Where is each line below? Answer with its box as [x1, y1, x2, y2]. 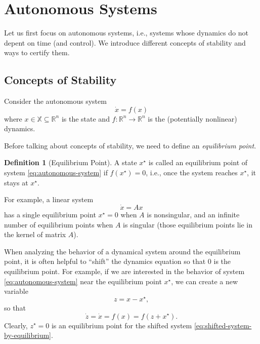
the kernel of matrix [4, 229, 66, 240]
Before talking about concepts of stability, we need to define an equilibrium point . [4, 140, 256, 150]
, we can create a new [171, 276, 238, 286]
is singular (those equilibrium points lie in [123, 219, 253, 230]
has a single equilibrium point [4, 209, 96, 220]
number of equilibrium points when [4, 219, 113, 230]
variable [4, 286, 28, 296]
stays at [4, 177, 28, 187]
